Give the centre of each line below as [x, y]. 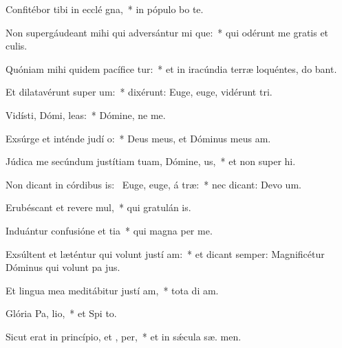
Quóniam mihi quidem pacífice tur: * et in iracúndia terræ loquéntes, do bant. [171, 68]
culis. [17, 46]
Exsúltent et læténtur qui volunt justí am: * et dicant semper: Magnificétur [165, 253]
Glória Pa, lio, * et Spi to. [61, 313]
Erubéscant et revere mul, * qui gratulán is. [98, 207]
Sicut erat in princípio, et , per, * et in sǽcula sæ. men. [124, 336]
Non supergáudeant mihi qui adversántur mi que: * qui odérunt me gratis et [167, 32]
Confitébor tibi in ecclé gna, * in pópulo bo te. [105, 9]
